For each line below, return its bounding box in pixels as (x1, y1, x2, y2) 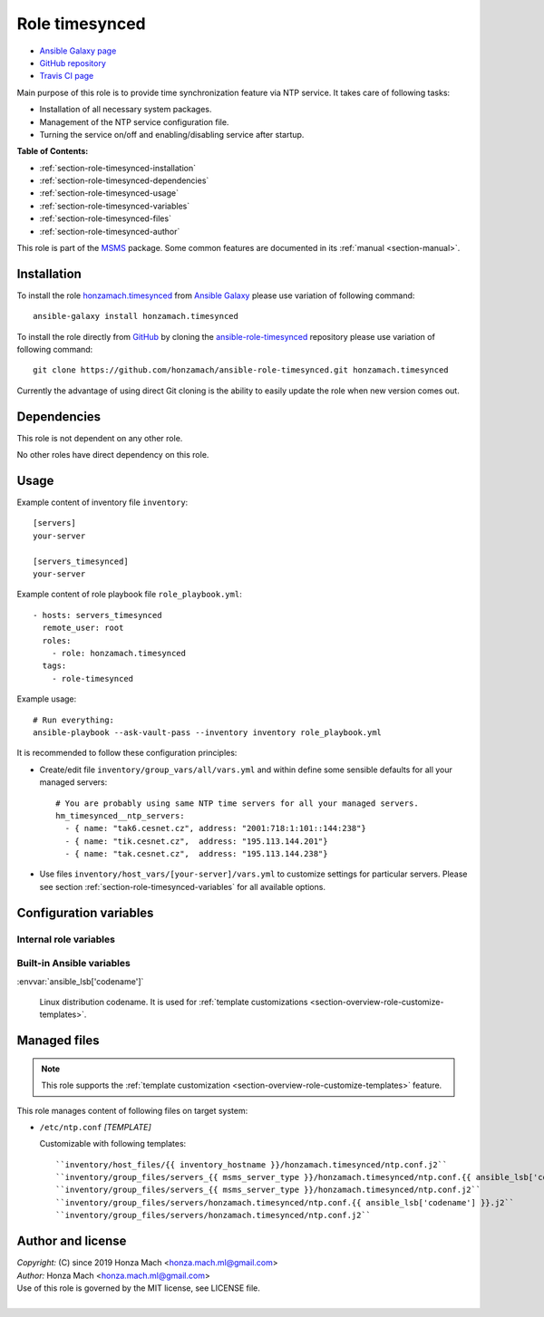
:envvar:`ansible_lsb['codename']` (16, 975, 144, 987)
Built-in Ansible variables (16, 957, 131, 970)
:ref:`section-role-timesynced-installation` (39, 162, 197, 173)
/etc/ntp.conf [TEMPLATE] (39, 1121, 151, 1132)
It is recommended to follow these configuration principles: (16, 748, 238, 759)
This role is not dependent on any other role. (16, 432, 183, 443)
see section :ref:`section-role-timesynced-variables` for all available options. (39, 881, 326, 892)
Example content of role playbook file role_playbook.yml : (16, 589, 242, 600)
